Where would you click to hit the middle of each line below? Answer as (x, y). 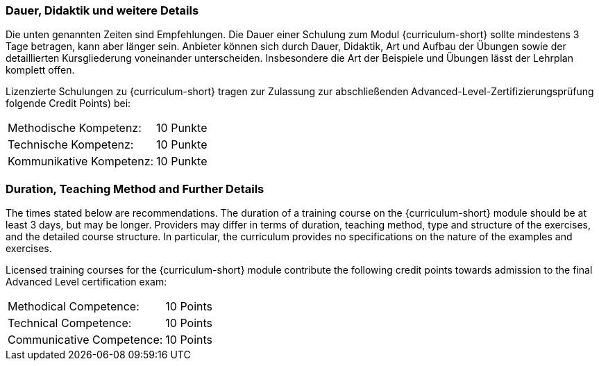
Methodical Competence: (74, 307)
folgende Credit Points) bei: (68, 103)
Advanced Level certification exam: (86, 282)
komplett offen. (40, 70)
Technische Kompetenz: (71, 145)
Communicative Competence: (85, 340)
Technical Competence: (70, 323)
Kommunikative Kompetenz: (81, 161)
